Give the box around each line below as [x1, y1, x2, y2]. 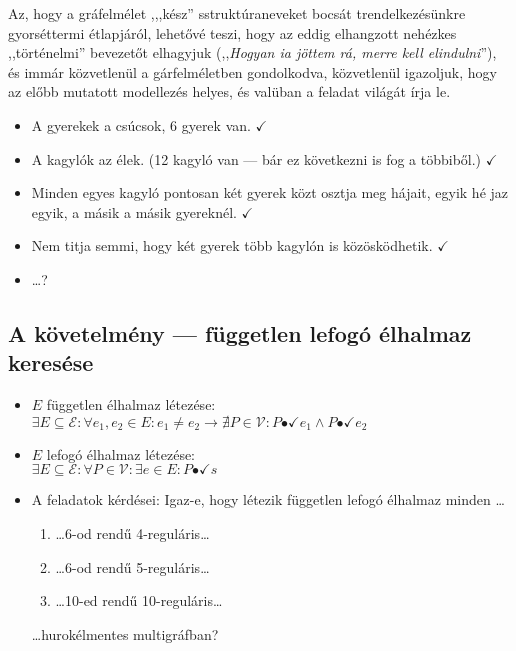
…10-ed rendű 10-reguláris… [55, 590, 223, 611]
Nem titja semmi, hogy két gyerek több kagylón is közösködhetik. [31, 235, 433, 256]
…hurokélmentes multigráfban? [31, 623, 219, 644]
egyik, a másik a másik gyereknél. [31, 201, 237, 222]
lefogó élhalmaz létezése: [46, 443, 196, 464]
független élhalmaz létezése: [46, 394, 216, 415]
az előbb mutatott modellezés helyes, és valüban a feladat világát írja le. [8, 81, 451, 102]
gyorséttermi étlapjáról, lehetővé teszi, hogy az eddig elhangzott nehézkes [8, 22, 457, 43]
